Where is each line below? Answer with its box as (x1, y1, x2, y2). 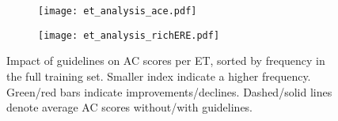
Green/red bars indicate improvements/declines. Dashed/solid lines (6, 83, 332, 100)
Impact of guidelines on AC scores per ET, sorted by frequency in (6, 52, 325, 69)
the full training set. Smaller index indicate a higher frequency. (6, 67, 311, 84)
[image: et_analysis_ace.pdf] (38, 6, 197, 17)
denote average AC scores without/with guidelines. (6, 99, 253, 115)
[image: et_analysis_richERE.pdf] (38, 29, 220, 41)
